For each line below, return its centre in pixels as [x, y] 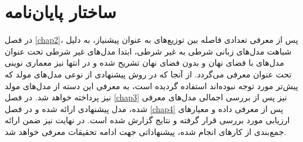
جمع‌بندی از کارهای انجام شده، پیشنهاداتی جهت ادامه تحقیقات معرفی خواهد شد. [146, 131]
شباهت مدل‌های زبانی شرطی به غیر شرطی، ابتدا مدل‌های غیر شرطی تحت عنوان [148, 51]
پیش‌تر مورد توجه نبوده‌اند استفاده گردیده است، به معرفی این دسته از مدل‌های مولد [151, 85]
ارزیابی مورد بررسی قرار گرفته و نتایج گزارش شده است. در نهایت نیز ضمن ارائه [147, 120]
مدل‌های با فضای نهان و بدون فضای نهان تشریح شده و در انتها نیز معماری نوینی [144, 62]
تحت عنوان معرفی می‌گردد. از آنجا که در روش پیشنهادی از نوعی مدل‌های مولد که [148, 74]
